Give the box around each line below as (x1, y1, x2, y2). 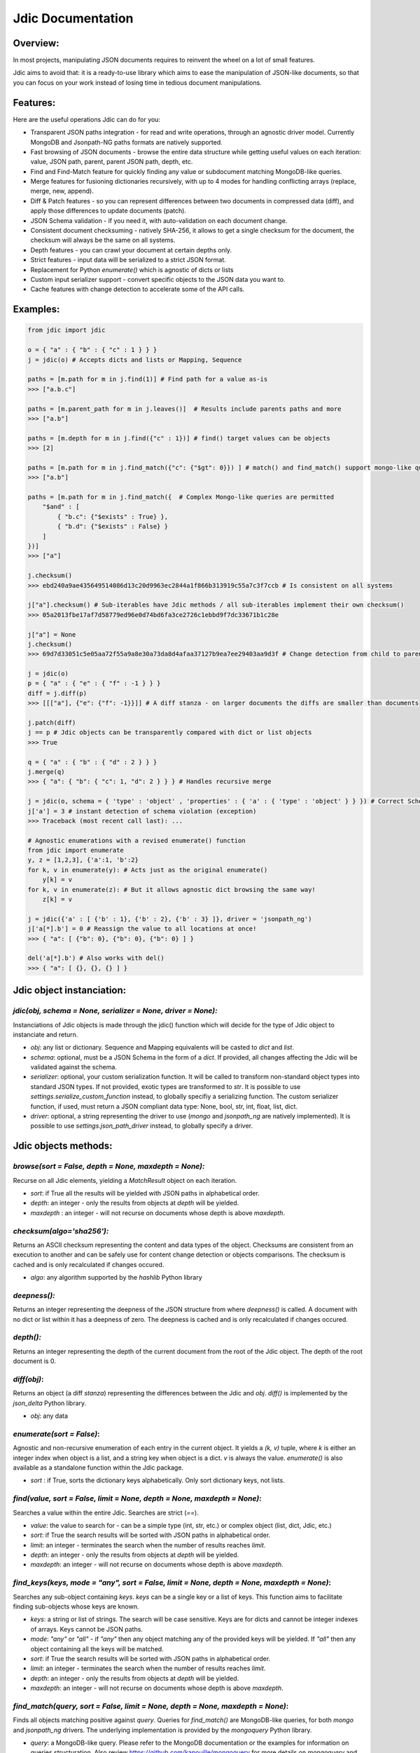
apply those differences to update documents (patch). (30, 207, 187, 215)
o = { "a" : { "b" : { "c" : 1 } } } (27, 346, 157, 354)
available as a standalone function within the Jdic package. (13, 1463, 184, 1472)
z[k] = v (42, 895, 73, 904)
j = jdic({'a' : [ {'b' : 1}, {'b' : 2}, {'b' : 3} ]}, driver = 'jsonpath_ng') (27, 915, 312, 923)
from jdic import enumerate (27, 846, 124, 855)
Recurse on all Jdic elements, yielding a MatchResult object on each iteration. (13, 1176, 237, 1184)
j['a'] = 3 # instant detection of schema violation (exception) (27, 807, 257, 815)
